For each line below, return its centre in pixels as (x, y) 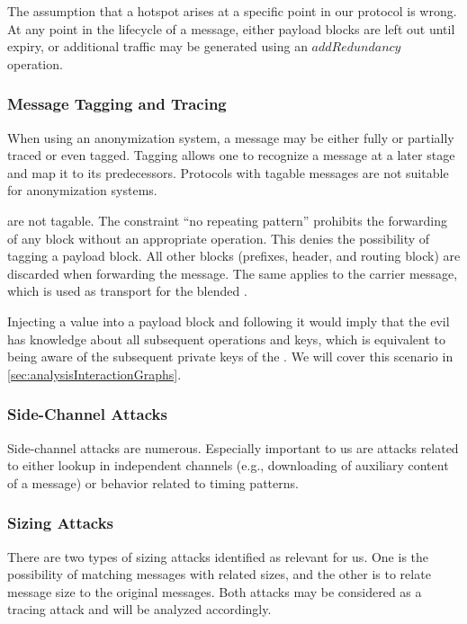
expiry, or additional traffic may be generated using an (157, 46)
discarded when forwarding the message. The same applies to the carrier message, (233, 273)
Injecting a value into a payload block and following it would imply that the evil (229, 321)
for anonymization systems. (82, 190)
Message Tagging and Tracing (117, 104)
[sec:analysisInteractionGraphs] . (94, 374)
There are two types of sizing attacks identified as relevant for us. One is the (218, 556)
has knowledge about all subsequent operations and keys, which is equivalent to (227, 339)
